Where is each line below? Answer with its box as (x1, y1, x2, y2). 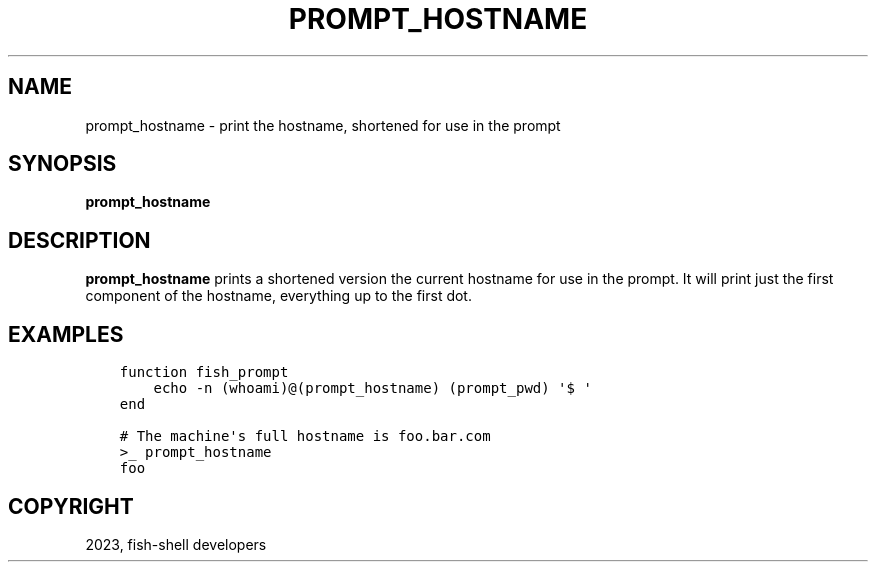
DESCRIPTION (8, 227, 151, 253)
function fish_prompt (119, 364, 289, 381)
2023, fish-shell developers (85, 535, 267, 553)
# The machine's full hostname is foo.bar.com (119, 428, 491, 445)
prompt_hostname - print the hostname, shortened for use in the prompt (85, 116, 561, 134)
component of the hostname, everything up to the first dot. (85, 287, 472, 305)
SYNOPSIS (8, 151, 117, 177)
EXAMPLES (8, 321, 124, 347)
